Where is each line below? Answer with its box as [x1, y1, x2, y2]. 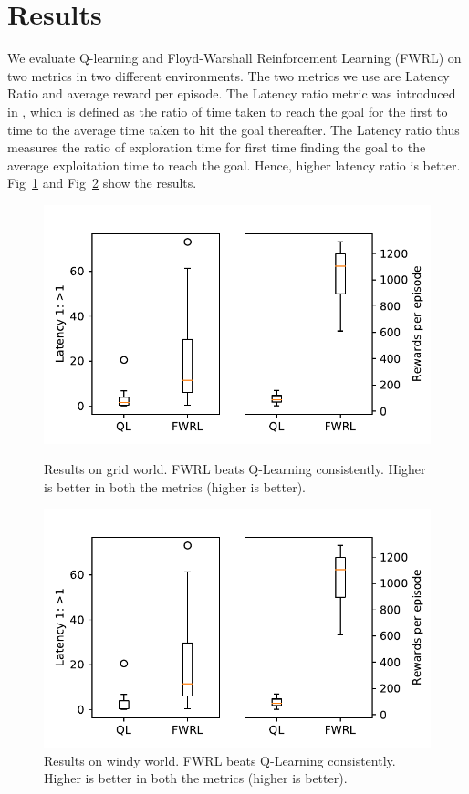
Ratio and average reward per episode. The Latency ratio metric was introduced [7, 84, 456, 103]
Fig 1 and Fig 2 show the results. [7, 173, 197, 192]
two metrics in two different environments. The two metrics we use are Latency [7, 66, 450, 85]
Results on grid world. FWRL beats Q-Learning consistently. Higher [44, 459, 426, 479]
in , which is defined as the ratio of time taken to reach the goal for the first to [7, 101, 448, 120]
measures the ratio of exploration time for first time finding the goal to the [7, 138, 426, 157]
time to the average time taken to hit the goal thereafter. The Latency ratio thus [7, 119, 460, 139]
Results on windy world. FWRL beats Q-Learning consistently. [44, 750, 396, 769]
